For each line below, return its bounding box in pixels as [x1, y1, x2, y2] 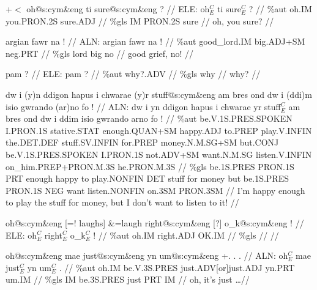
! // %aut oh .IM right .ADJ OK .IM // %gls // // [93, 228, 279, 241]
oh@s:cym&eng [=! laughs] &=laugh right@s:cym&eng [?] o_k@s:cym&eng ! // [6, 216, 304, 229]
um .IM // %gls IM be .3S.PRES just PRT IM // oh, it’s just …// [6, 273, 250, 286]
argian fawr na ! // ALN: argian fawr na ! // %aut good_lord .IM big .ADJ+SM [6, 35, 305, 48]
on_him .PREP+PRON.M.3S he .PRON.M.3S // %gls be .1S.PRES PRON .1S [6, 160, 294, 173]
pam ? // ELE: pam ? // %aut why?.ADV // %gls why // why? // [6, 67, 261, 80]
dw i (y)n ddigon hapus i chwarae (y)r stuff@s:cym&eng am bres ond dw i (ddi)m [6, 87, 312, 100]
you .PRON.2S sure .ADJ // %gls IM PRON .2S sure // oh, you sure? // [6, 14, 274, 27]
